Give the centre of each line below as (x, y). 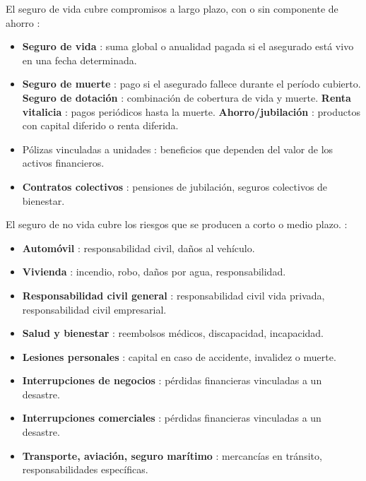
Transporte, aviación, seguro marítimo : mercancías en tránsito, (172, 455)
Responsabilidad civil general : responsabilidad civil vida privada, (173, 295)
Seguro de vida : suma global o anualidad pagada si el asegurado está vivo (188, 46)
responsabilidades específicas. (85, 469)
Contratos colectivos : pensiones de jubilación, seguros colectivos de (175, 186)
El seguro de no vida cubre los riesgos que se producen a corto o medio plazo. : (177, 224)
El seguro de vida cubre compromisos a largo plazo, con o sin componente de (172, 8)
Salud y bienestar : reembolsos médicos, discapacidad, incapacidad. (173, 333)
